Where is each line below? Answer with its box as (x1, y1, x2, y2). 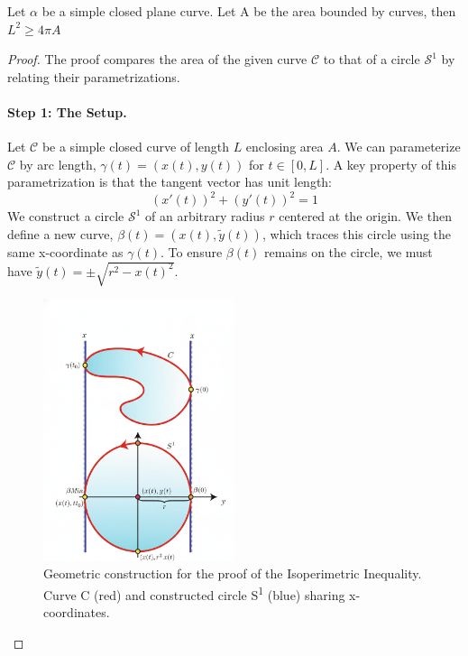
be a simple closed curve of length (41, 137, 229, 156)
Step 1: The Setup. (7, 102, 127, 121)
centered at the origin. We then (279, 207, 452, 226)
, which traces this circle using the (262, 225, 452, 244)
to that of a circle (323, 50, 420, 69)
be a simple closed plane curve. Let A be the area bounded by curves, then (41, 2, 456, 20)
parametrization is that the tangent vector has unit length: (7, 172, 333, 191)
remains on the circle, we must (263, 243, 433, 262)
